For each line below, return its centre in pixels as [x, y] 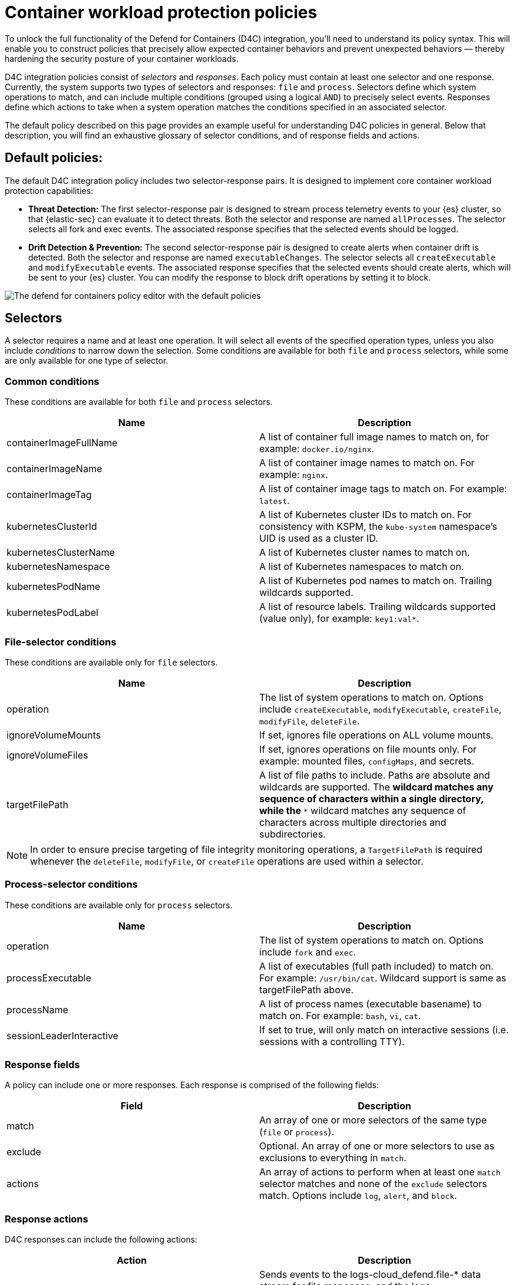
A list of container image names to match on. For [367, 463]
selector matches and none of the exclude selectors [373, 1184]
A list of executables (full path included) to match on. [377, 966]
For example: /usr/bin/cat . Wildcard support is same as [383, 978]
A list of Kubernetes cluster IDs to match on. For [366, 515]
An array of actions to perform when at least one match [380, 1172]
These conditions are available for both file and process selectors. [139, 402]
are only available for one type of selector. [87, 361]
